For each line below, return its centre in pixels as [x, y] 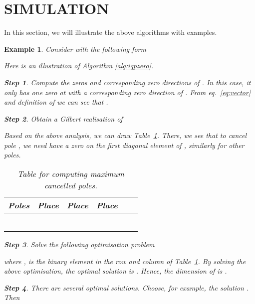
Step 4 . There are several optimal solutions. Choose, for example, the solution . [127, 287]
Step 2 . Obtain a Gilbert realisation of [63, 118]
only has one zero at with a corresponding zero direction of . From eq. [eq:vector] [127, 92]
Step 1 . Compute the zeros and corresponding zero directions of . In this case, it [127, 82]
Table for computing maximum [71, 174]
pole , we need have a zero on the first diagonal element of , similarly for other [124, 145]
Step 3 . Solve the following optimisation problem [79, 244]
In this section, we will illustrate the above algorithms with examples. [111, 32]
